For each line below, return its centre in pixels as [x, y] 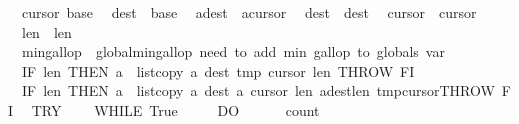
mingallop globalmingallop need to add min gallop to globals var [233, 51]
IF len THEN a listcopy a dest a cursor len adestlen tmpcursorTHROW [258, 90]
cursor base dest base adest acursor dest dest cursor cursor [249, 12]
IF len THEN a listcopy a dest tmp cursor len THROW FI [218, 70]
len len [46, 31]
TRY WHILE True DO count [175, 109]
